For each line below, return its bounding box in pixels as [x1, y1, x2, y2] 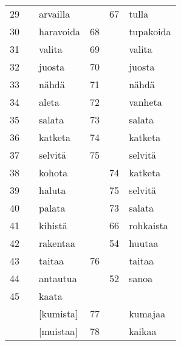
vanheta [129, 95, 162, 109]
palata [39, 201, 66, 215]
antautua [39, 271, 77, 285]
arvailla [39, 7, 70, 21]
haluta [39, 183, 66, 197]
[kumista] [39, 306, 78, 320]
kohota [39, 165, 68, 179]
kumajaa [129, 306, 166, 320]
